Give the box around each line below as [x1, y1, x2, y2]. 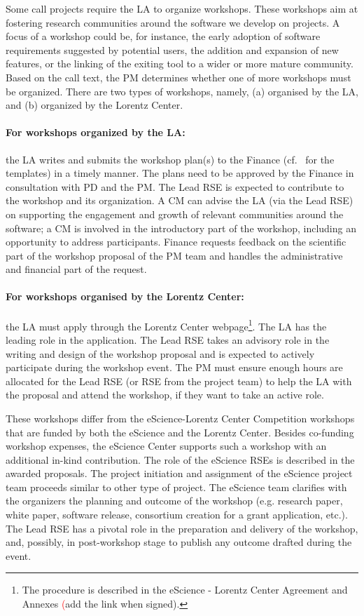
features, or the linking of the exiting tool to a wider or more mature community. [6, 56, 353, 71]
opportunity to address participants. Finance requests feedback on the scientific [6, 234, 346, 249]
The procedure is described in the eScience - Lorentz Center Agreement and [22, 582, 348, 597]
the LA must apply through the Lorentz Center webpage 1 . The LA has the [6, 316, 327, 333]
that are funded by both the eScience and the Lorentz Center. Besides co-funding [6, 424, 354, 439]
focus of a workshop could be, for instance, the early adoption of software [6, 29, 321, 43]
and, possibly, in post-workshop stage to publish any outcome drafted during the [6, 535, 352, 549]
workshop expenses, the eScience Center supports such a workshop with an [6, 438, 327, 453]
